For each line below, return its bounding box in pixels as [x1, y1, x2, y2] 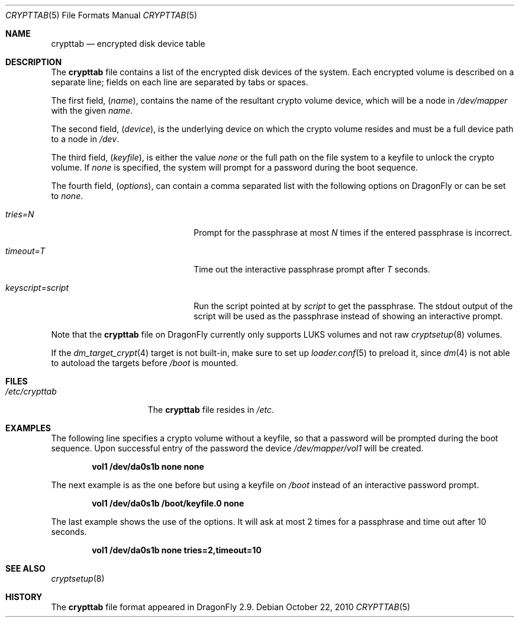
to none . [51, 191, 83, 201]
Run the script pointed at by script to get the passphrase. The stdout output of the [194, 301, 513, 311]
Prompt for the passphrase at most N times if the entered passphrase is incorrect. [194, 227, 512, 238]
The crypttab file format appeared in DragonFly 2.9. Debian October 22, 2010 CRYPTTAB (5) [51, 602, 411, 612]
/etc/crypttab [5, 386, 57, 396]
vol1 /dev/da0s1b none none [92, 461, 204, 472]
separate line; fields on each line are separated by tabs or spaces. [51, 77, 308, 87]
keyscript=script [5, 283, 69, 293]
